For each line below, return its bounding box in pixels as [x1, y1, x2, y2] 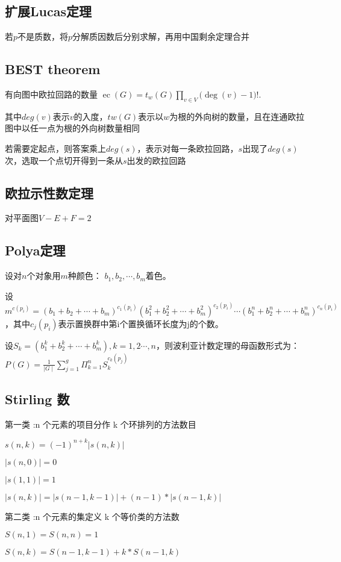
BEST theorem [5, 60, 101, 78]
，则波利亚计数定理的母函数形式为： [156, 339, 300, 351]
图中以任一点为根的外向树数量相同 [5, 122, 140, 134]
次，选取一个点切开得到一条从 [5, 154, 123, 166]
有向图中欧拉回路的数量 [5, 88, 98, 100]
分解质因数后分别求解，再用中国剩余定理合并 [72, 30, 250, 43]
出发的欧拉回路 [127, 154, 186, 166]
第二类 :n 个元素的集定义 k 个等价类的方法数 [5, 510, 180, 522]
